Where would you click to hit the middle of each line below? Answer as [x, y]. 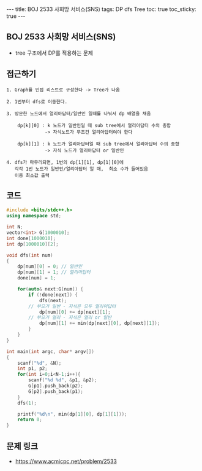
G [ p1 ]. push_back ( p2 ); [56, 386]
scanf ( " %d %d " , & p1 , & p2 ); [63, 380]
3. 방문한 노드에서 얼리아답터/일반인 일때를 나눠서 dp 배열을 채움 [79, 114]
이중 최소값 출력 [32, 175]
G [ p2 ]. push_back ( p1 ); [56, 391]
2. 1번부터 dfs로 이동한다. [37, 102]
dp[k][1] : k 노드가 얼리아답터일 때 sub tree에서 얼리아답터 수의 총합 [98, 144]
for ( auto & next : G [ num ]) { [50, 289]
